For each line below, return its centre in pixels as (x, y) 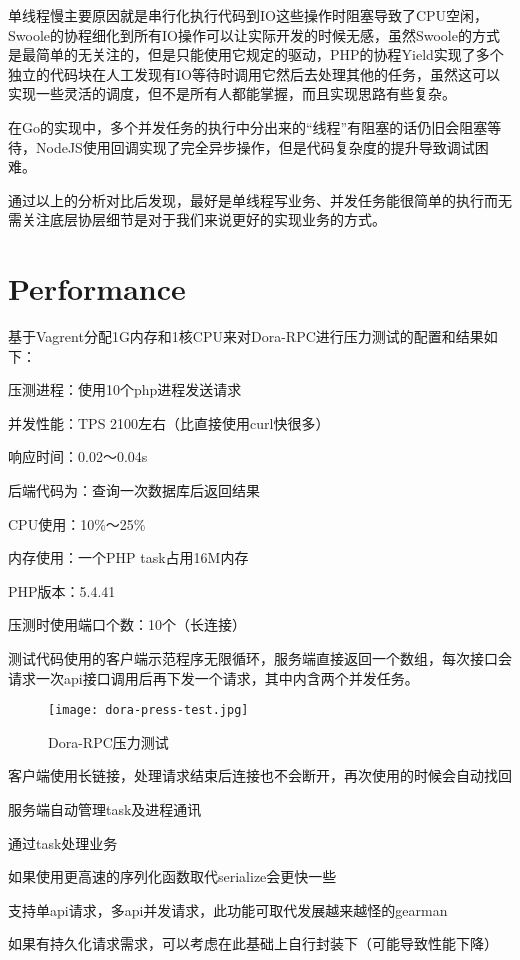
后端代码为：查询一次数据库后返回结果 (134, 490)
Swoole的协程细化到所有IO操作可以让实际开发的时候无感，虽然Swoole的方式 (254, 34)
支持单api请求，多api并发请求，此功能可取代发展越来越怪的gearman (228, 909)
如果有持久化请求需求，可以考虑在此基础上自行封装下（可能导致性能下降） (253, 943)
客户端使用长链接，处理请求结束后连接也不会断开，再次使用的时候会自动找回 (260, 775)
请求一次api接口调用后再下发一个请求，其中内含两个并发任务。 (213, 677)
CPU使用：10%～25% (77, 523)
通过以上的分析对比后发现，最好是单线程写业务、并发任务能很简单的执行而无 (260, 199)
